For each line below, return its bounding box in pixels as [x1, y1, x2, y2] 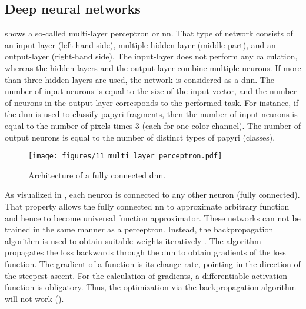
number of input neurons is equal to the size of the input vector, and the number [5, 85, 297, 97]
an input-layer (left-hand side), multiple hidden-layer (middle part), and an [5, 38, 276, 51]
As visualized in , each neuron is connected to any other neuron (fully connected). [5, 188, 300, 201]
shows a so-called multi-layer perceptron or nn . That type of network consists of [5, 27, 293, 39]
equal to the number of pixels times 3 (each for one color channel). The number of [5, 119, 301, 131]
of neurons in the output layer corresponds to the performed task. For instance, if [5, 96, 299, 108]
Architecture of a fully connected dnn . [28, 168, 166, 181]
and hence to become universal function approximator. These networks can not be [5, 211, 301, 224]
